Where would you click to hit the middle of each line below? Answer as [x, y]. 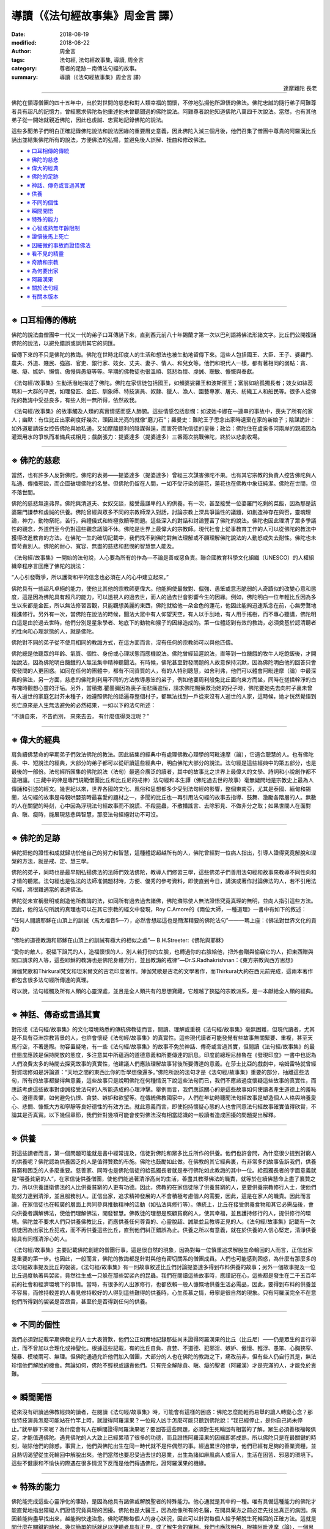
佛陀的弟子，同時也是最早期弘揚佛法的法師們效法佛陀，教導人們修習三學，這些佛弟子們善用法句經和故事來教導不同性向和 [164, 872]
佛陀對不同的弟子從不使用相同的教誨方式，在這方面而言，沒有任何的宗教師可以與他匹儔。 [124, 643]
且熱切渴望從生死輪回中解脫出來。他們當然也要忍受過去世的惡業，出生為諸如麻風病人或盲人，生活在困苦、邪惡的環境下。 [164, 1454]
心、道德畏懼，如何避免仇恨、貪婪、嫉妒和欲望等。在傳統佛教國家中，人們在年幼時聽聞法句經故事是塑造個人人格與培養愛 [164, 1098]
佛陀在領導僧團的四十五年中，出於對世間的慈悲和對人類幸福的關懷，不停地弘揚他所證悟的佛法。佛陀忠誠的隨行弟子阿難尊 [164, 103]
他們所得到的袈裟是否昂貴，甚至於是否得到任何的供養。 [81, 1301]
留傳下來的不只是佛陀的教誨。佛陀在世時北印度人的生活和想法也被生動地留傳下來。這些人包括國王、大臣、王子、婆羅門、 [164, 354]
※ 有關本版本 [42, 296]
